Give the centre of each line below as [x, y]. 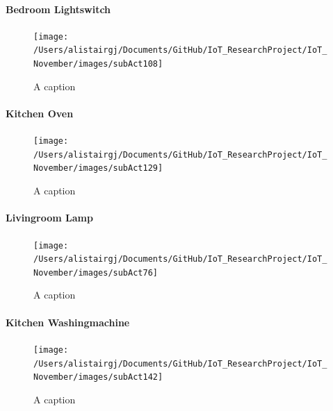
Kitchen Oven [40, 113]
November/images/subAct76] [96, 272]
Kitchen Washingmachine [68, 322]
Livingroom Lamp [49, 218]
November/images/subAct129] [98, 168]
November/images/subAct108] [98, 64]
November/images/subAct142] [98, 377]
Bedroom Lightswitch [58, 9]
